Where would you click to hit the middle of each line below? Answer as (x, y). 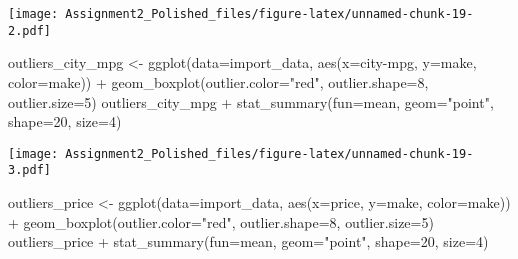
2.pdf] (29, 30)
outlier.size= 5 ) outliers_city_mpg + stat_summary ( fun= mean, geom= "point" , (251, 101)
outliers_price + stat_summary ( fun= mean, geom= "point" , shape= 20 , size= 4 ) (248, 241)
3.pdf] (29, 170)
